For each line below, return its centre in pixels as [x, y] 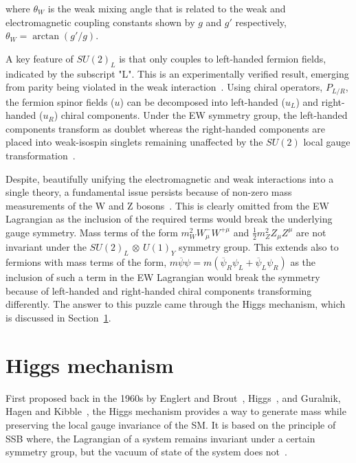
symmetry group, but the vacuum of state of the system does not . [146, 452]
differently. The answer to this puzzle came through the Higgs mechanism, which [176, 304]
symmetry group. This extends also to [259, 247]
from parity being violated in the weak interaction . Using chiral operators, [164, 87]
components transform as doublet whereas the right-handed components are [165, 128]
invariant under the [46, 247]
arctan [46, 37]
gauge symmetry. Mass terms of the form [92, 232]
